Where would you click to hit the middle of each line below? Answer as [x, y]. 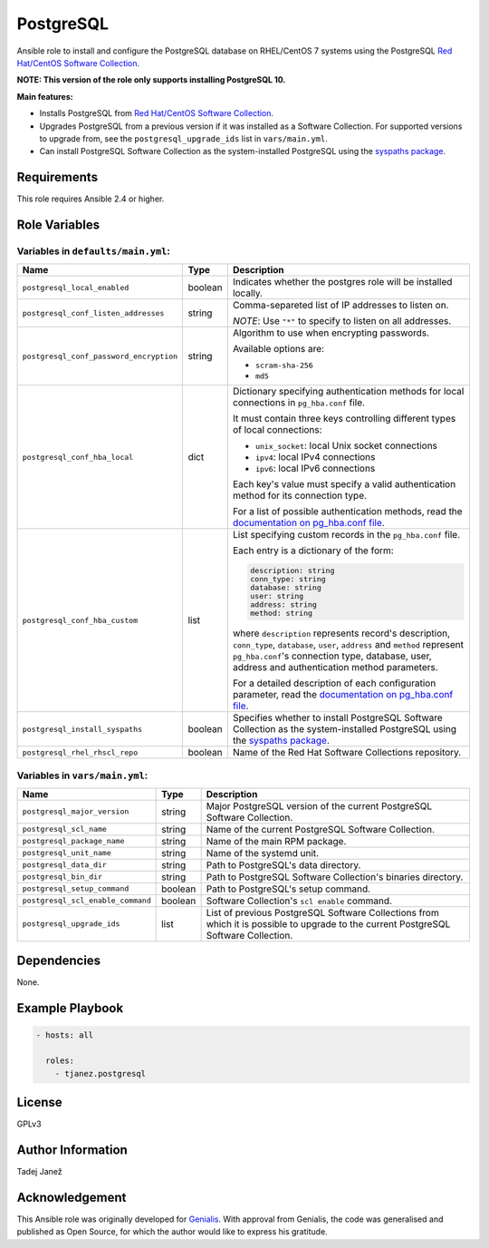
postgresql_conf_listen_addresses [93, 313]
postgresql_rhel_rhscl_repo [80, 752]
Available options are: [278, 349]
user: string [277, 596]
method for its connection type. [299, 496]
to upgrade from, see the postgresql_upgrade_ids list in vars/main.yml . [183, 138]
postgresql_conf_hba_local [78, 457]
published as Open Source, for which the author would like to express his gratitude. [172, 1232]
